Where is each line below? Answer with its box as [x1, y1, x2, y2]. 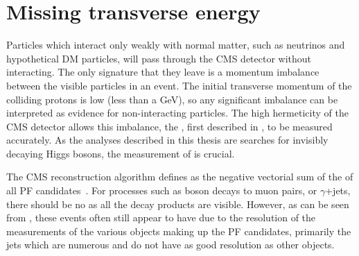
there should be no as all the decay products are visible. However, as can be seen [6, 196, 349, 211]
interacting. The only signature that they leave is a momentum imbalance [6, 65, 319, 79]
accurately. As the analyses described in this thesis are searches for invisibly [6, 133, 329, 147]
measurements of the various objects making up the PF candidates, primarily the [6, 223, 351, 238]
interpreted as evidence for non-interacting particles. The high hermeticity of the [6, 105, 349, 120]
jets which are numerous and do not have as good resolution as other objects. [6, 237, 335, 252]
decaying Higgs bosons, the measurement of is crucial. [6, 146, 235, 160]
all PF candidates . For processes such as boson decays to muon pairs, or [6, 183, 317, 198]
